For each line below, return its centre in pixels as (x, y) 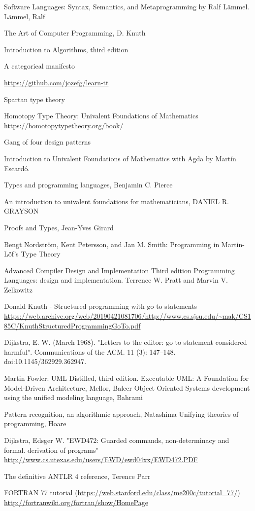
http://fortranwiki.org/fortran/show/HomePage (76, 502)
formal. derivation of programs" (51, 450)
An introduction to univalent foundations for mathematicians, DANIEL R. (116, 201)
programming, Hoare (35, 423)
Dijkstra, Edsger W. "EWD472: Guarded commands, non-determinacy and (117, 440)
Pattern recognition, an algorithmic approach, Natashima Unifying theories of (121, 414)
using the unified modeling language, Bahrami (73, 397)
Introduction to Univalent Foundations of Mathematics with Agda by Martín (120, 158)
